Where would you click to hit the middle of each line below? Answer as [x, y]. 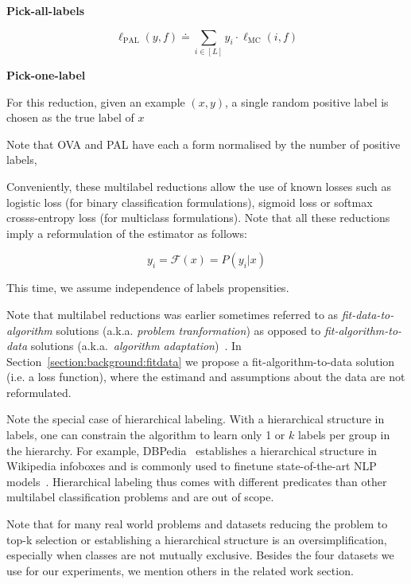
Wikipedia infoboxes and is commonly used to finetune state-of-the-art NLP [192, 466]
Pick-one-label [46, 74]
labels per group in [344, 435]
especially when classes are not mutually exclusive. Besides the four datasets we [200, 555]
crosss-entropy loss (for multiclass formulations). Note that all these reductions [198, 218]
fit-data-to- [368, 314]
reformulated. [39, 392]
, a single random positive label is [307, 101]
